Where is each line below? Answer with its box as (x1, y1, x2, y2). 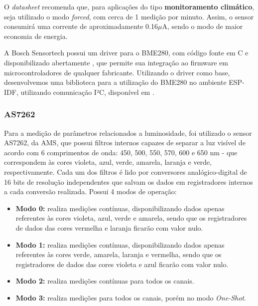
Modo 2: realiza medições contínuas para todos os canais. (15, 276, 194, 286)
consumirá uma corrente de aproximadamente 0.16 (4, 21, 158, 31)
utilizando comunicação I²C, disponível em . (20, 86, 154, 97)
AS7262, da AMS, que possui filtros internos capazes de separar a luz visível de (4, 137, 246, 148)
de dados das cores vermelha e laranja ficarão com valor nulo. (15, 222, 203, 233)
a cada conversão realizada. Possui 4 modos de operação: (4, 186, 177, 197)
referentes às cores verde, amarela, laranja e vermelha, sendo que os (15, 249, 222, 260)
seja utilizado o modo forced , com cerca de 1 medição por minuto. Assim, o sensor (4, 11, 254, 21)
